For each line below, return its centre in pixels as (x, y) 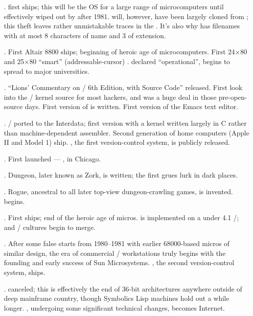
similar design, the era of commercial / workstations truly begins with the (115, 253)
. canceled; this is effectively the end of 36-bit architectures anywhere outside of (123, 288)
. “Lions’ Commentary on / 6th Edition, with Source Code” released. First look (123, 87)
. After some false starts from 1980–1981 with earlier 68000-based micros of (117, 243)
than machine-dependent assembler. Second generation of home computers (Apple (127, 132)
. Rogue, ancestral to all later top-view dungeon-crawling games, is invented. (118, 191)
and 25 (14, 61)
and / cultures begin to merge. (50, 227)
